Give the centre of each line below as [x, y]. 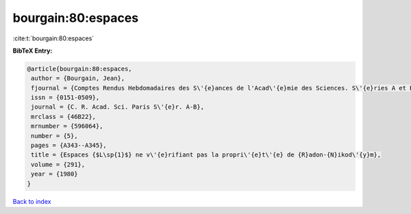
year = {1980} [54, 174]
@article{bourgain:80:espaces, [80, 69]
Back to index [32, 201]
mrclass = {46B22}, [63, 117]
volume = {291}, [58, 164]
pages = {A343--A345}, [69, 146]
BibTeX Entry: [33, 51]
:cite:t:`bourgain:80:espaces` [53, 38]
